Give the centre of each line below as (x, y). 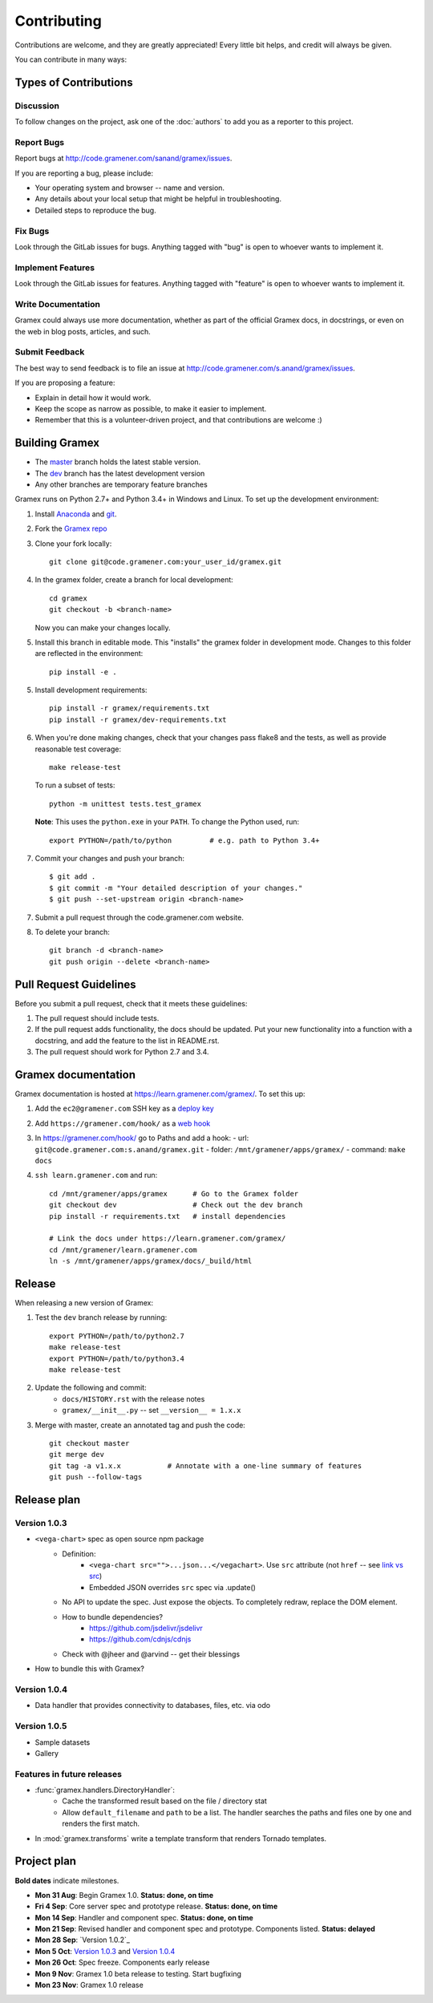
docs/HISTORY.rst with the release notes (134, 1398)
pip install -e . (83, 672)
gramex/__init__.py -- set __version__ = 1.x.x (152, 1410)
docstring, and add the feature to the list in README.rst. (127, 1040)
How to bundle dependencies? (113, 1617)
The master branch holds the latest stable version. (118, 462)
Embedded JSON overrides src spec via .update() (173, 1587)
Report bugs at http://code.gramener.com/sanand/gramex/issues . (123, 158)
